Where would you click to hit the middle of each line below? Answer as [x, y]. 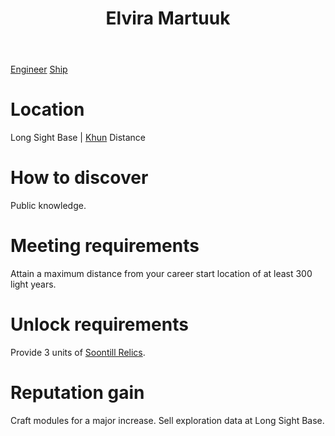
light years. [33, 284]
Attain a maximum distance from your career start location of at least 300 [161, 273]
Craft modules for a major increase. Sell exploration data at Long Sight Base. [167, 420]
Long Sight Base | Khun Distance [78, 138]
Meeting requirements [105, 246]
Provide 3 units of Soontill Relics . [78, 352]
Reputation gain [77, 393]
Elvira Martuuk [168, 18]
